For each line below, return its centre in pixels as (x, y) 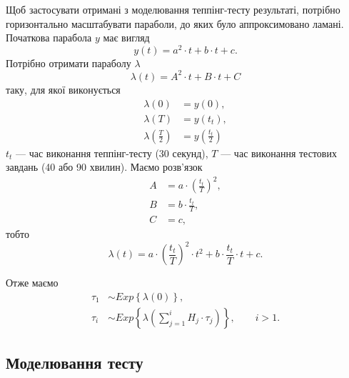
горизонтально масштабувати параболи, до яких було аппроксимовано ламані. (175, 23)
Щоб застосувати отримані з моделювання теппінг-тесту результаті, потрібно (173, 9)
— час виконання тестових (279, 153)
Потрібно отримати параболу (69, 63)
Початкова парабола (49, 38)
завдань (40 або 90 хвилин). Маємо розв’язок (104, 167)
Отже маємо (32, 283)
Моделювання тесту (75, 363)
